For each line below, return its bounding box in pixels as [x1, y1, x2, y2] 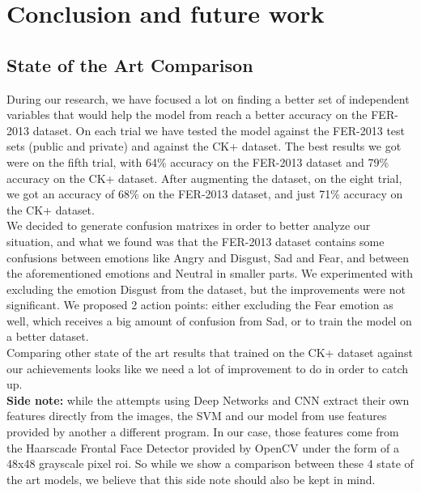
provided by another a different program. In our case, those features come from [6, 423, 399, 440]
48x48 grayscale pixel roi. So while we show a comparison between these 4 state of [6, 455, 414, 472]
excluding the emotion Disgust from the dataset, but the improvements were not [6, 280, 406, 297]
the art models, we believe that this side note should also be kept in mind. [6, 470, 376, 487]
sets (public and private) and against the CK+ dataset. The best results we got [6, 138, 402, 155]
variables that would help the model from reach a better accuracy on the [6, 106, 368, 123]
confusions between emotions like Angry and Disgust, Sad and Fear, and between [6, 249, 410, 266]
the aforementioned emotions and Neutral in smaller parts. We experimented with [6, 265, 414, 282]
